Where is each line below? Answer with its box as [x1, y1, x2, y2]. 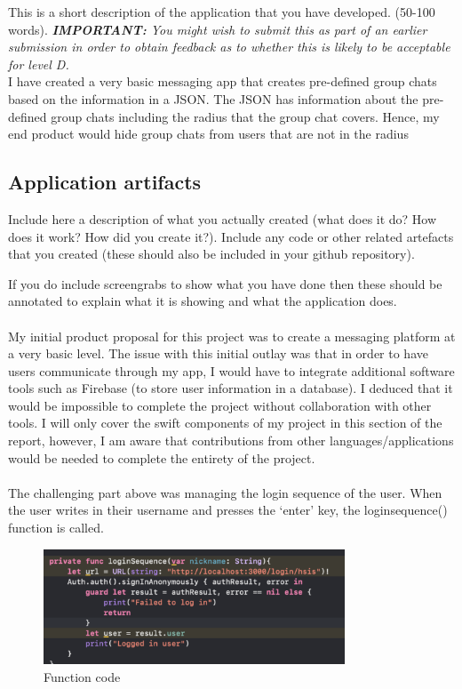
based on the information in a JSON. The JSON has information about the [8, 89, 418, 108]
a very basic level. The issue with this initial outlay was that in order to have [8, 344, 428, 363]
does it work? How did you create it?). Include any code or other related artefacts [8, 227, 454, 245]
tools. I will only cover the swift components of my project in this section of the [8, 413, 442, 432]
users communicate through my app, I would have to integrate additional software [8, 361, 455, 380]
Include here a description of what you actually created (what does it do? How [8, 209, 437, 228]
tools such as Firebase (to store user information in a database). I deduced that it [8, 379, 453, 397]
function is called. [8, 518, 104, 537]
